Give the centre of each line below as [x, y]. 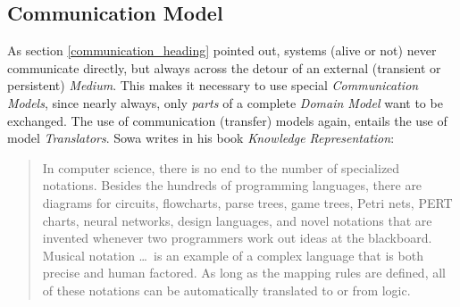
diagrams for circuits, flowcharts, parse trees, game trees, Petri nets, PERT [247, 202]
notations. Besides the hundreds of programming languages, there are [232, 185]
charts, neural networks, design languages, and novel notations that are [237, 220]
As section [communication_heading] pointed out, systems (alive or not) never [222, 50]
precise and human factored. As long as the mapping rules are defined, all [244, 273]
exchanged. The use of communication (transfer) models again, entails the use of [227, 120]
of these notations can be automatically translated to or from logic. [226, 290]
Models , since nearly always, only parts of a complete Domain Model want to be [225, 102]
